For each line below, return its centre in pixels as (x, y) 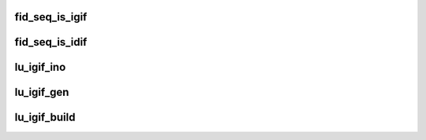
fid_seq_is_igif (51, 17)
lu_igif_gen (42, 92)
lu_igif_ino (40, 67)
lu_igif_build (45, 118)
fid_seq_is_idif (51, 42)
